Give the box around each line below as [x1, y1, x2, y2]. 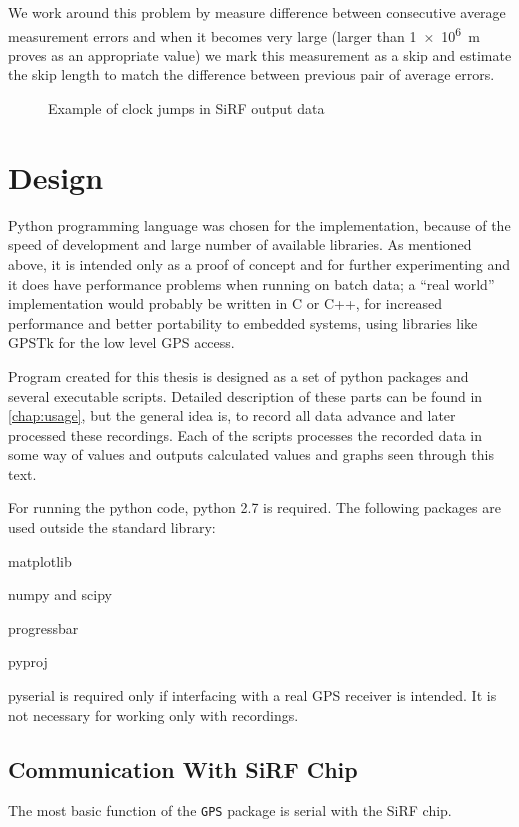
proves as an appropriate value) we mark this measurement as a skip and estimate [8, 44, 512, 65]
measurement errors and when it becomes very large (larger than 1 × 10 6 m [8, 22, 480, 46]
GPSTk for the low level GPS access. [8, 332, 235, 353]
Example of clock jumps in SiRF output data [48, 98, 325, 119]
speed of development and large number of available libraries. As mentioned [8, 234, 472, 255]
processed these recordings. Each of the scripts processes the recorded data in [8, 424, 482, 445]
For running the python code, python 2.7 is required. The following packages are [8, 497, 501, 518]
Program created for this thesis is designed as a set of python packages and [8, 365, 469, 386]
